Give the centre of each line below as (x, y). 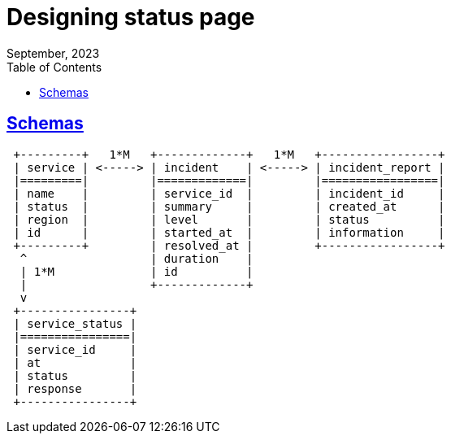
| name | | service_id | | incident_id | (229, 193)
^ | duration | (137, 258)
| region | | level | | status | (229, 219)
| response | (75, 388)
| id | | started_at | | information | (229, 232)
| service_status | (75, 323)
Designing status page (131, 17)
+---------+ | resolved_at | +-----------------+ (229, 245)
